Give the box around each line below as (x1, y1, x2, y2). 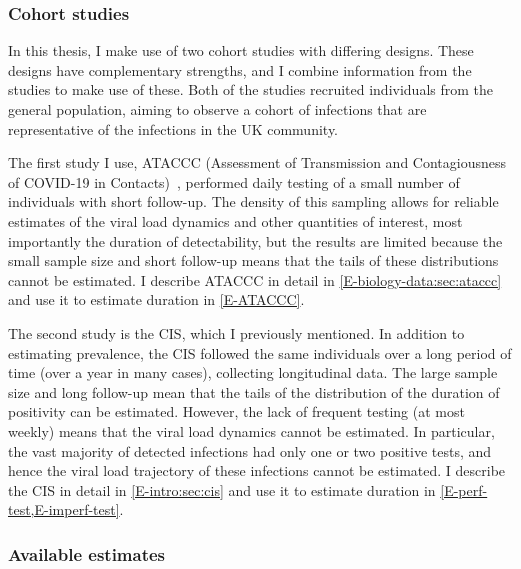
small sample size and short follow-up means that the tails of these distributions (8, 250, 499, 271)
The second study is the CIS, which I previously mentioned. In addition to (8, 322, 465, 343)
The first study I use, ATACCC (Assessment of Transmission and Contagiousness (8, 152, 507, 173)
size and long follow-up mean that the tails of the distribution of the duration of (8, 381, 500, 402)
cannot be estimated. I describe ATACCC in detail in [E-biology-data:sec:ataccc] (8, 269, 502, 290)
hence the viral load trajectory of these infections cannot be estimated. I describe (8, 460, 506, 481)
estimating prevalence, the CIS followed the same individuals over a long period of (8, 342, 512, 363)
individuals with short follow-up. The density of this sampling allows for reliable (8, 191, 499, 212)
